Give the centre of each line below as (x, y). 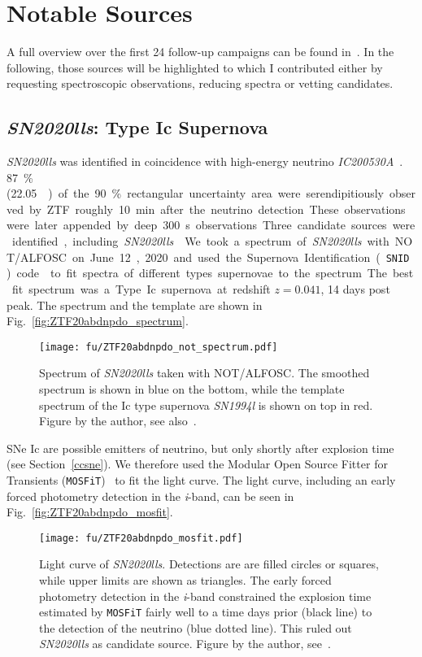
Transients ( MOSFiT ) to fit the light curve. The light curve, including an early (201, 479)
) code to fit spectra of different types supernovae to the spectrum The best (210, 273)
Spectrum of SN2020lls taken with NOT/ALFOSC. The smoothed (204, 373)
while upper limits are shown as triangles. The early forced (185, 580)
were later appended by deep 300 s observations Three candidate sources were (211, 225)
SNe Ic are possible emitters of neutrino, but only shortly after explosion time (200, 448)
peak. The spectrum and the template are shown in (135, 305)
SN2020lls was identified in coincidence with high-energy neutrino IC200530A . (205, 161)
